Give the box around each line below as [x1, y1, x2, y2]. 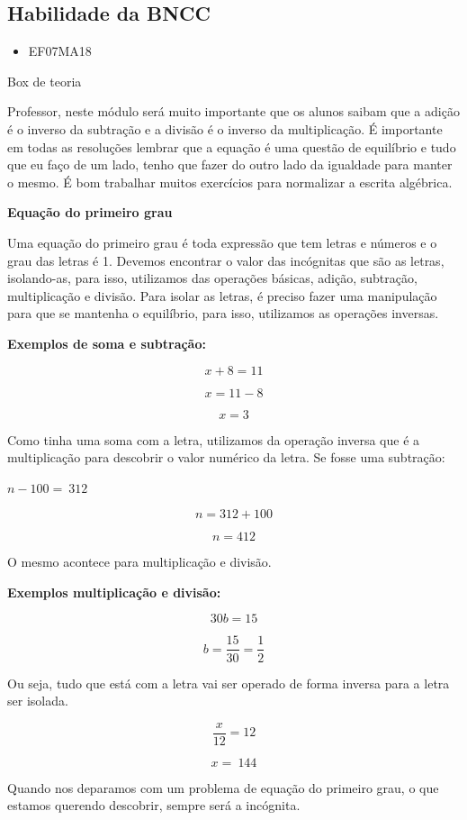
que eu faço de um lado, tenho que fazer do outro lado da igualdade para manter [7, 155, 453, 174]
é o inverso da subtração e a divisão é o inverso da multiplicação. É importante [7, 119, 443, 138]
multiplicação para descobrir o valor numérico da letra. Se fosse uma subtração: [7, 448, 445, 467]
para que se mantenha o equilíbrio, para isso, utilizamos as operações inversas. [7, 304, 439, 323]
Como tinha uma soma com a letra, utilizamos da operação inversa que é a [7, 430, 420, 449]
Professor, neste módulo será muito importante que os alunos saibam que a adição [7, 102, 460, 121]
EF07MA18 [28, 41, 92, 60]
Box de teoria [7, 71, 82, 90]
